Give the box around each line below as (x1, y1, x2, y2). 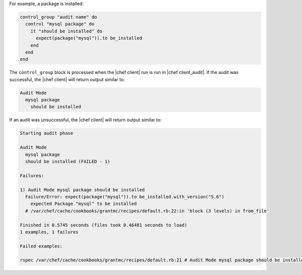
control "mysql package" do (25, 21, 95, 27)
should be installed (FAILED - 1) (25, 159, 111, 164)
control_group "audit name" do (20, 14, 98, 20)
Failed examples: (20, 243, 63, 249)
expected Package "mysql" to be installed (30, 201, 137, 207)
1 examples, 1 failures (20, 229, 79, 235)
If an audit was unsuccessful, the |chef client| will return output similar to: (9, 117, 162, 123)
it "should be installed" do (30, 28, 103, 34)
